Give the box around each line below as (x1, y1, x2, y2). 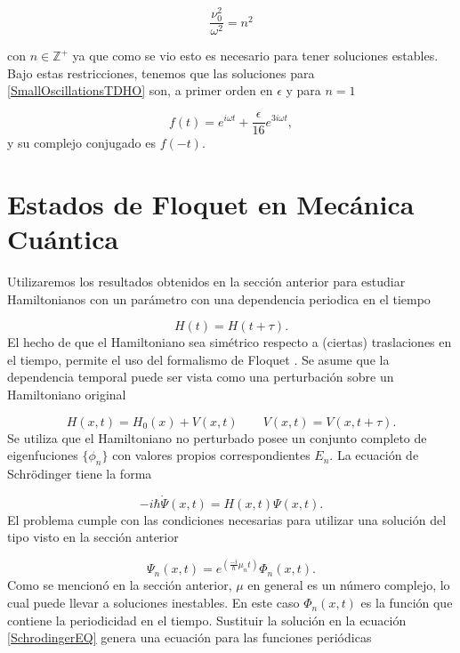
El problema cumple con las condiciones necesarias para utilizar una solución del (7, 510, 447, 528)
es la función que (360, 593, 453, 612)
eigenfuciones (7, 446, 78, 464)
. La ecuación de (329, 446, 419, 464)
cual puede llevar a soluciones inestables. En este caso (7, 593, 300, 612)
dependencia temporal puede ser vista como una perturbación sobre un (7, 367, 394, 386)
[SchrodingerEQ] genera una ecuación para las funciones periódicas (7, 628, 372, 647)
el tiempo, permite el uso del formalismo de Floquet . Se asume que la (7, 350, 390, 368)
